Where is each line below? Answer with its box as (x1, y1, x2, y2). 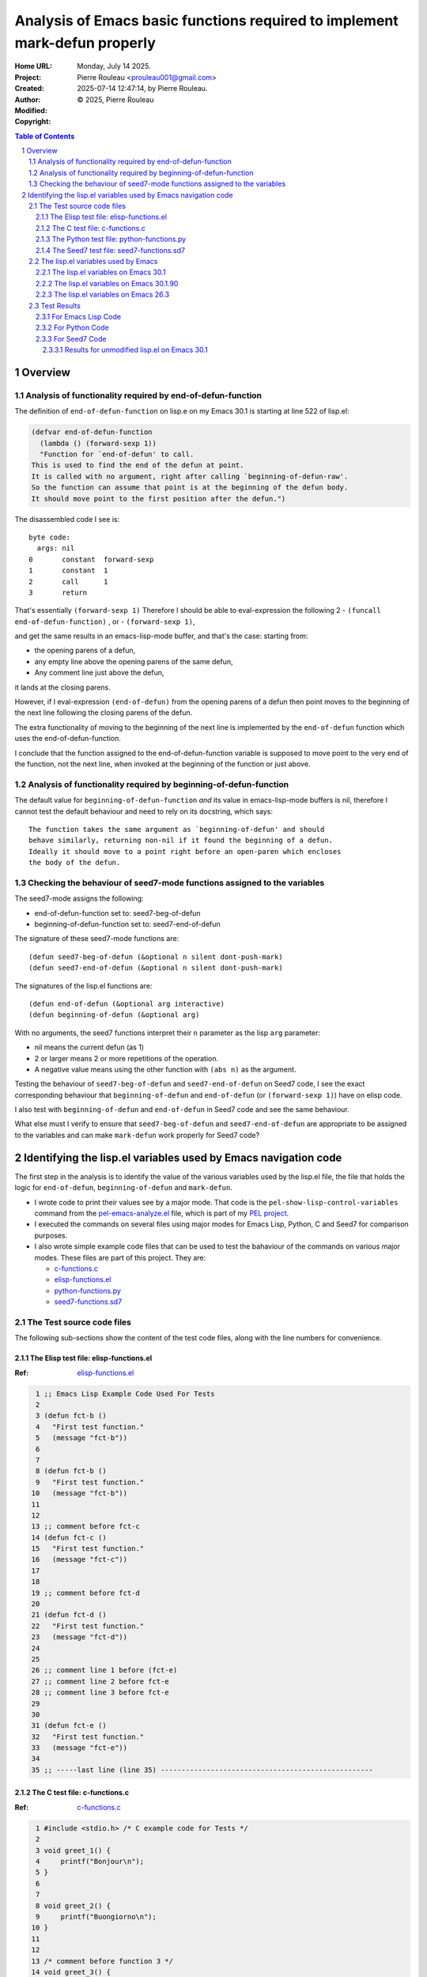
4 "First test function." (36, 1422, 145, 1431)
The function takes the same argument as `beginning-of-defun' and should (28, 825, 325, 834)
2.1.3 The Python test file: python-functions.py (36, 234, 187, 244)
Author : (14, 95, 41, 104)
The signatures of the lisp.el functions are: (14, 981, 153, 990)
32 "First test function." (31, 1732, 145, 1741)
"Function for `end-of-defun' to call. (40, 450, 195, 459)
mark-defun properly (14, 34, 156, 51)
